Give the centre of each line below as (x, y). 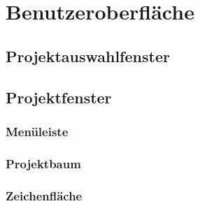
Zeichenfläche (44, 195)
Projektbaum (43, 163)
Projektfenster (59, 97)
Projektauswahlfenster (88, 56)
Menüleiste (37, 131)
